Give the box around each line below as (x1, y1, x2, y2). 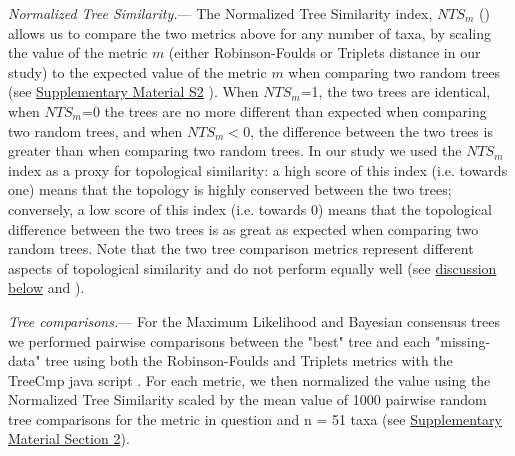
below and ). (8, 277, 85, 298)
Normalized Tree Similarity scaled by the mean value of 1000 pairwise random (8, 389, 487, 410)
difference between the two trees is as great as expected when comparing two (8, 218, 479, 239)
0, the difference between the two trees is (243, 120, 493, 141)
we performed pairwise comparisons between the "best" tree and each (8, 330, 431, 351)
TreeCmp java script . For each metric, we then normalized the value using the (8, 369, 491, 390)
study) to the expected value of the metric (8, 61, 267, 82)
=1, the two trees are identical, (300, 81, 491, 102)
